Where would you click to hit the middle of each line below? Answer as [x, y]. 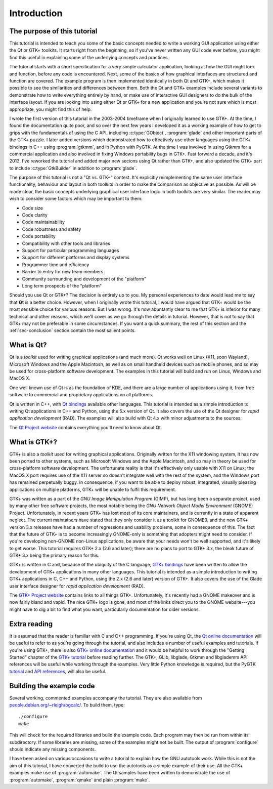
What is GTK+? [33, 442]
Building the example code [52, 686]
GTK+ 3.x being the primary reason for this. [54, 555]
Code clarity [35, 215]
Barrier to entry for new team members [63, 272]
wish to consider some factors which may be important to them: [76, 199]
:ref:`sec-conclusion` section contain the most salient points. [73, 330]
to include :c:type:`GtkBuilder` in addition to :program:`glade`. [73, 168]
